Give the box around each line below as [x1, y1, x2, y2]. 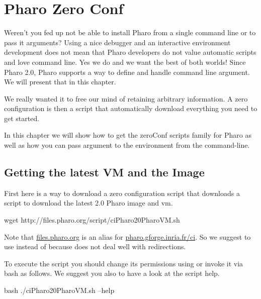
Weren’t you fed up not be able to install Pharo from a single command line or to [4, 27, 256, 38]
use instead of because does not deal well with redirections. [4, 241, 186, 252]
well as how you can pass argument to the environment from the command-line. [4, 140, 250, 150]
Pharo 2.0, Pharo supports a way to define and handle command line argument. [4, 66, 250, 77]
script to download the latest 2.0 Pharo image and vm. [4, 197, 173, 208]
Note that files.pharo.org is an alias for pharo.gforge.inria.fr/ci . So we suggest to [4, 231, 251, 242]
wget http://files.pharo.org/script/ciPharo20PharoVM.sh [4, 215, 180, 225]
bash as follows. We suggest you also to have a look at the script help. [4, 268, 220, 278]
